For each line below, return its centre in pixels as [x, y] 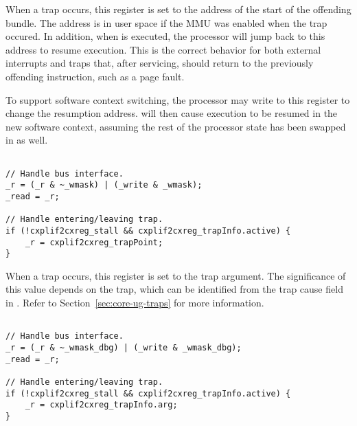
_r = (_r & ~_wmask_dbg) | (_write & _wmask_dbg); [124, 347]
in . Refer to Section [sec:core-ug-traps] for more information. [135, 303]
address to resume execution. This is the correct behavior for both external [163, 49]
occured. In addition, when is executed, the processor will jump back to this [165, 36]
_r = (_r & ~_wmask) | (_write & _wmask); [104, 185]
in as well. [27, 140]
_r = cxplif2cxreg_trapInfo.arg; [101, 405]
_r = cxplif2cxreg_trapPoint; [94, 242]
